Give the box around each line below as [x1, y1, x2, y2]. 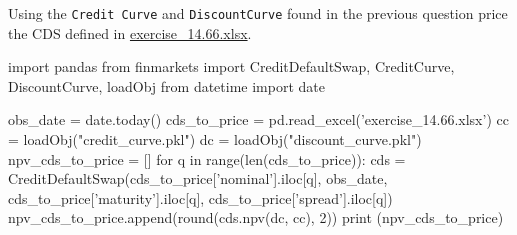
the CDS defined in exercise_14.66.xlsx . [8, 22, 252, 43]
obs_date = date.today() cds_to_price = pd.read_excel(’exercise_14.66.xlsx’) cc [8, 109, 509, 130]
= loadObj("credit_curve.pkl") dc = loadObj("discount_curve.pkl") [8, 129, 422, 150]
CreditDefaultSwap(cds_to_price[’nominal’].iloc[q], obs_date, [8, 168, 388, 189]
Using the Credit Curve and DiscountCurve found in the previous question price [8, 3, 508, 23]
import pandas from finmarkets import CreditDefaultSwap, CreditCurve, [8, 56, 455, 77]
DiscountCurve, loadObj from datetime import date [8, 75, 325, 96]
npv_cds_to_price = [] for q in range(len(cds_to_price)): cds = [8, 148, 406, 169]
